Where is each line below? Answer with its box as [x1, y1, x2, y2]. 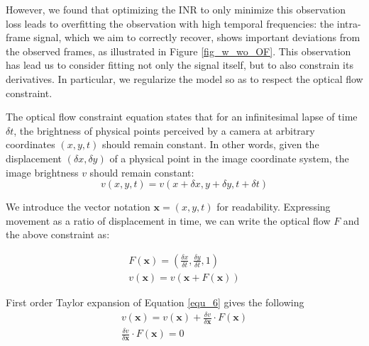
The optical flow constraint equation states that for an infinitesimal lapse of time [6, 109, 358, 124]
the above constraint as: [6, 227, 110, 242]
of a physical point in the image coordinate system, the [109, 150, 349, 165]
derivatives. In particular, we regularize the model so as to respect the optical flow [6, 71, 363, 86]
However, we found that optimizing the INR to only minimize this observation [6, 2, 346, 16]
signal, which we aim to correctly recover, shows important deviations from [33, 30, 360, 45]
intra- [336, 16, 361, 30]
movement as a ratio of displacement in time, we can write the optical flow [6, 213, 331, 228]
